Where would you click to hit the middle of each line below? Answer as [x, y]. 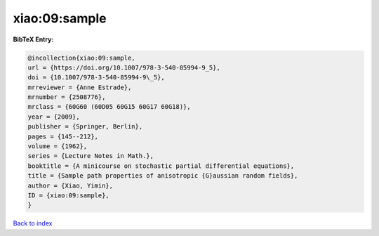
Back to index [33, 223]
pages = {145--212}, [63, 136]
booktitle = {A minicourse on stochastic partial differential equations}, [161, 166]
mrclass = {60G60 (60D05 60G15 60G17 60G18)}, [109, 107]
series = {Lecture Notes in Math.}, [91, 156]
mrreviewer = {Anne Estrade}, [80, 87]
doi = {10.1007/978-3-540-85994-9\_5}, [96, 78]
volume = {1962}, [58, 146]
